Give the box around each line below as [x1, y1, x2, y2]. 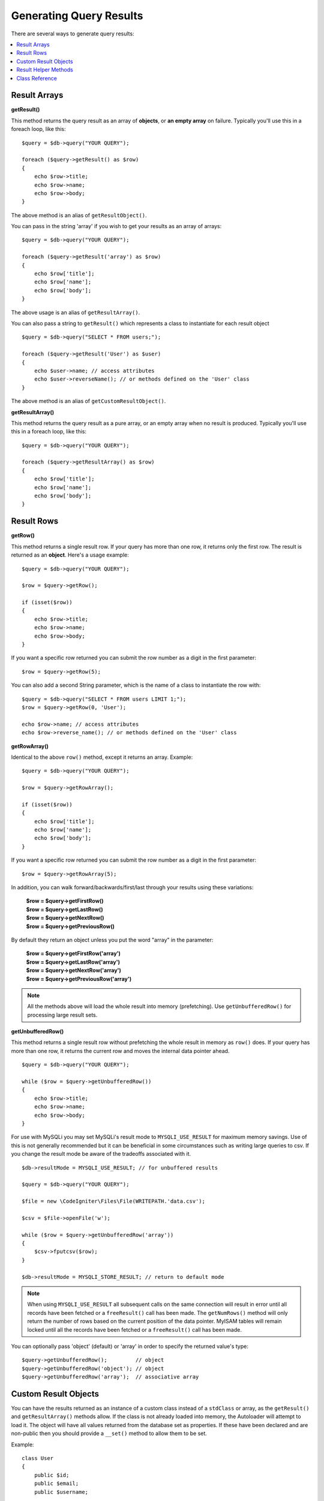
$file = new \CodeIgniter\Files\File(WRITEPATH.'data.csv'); [22, 1198, 205, 1205]
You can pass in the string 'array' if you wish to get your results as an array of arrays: [11, 223, 222, 230]
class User [22, 1455, 54, 1461]
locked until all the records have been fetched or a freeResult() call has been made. [27, 1326, 242, 1333]
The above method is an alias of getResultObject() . [11, 211, 147, 219]
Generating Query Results [11, 9, 143, 22]
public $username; [34, 1488, 89, 1495]
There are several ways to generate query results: [11, 30, 134, 37]
